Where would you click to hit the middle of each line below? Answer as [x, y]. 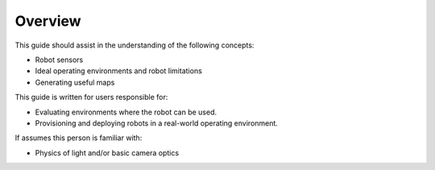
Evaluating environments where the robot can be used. [126, 112]
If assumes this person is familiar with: [79, 138]
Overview [48, 21]
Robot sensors [59, 60]
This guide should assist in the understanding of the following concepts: [135, 45]
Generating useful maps [75, 82]
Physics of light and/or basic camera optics [107, 152]
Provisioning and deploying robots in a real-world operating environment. [156, 123]
